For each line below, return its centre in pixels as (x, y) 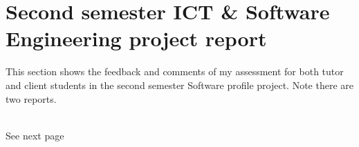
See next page (35, 135)
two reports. (31, 98)
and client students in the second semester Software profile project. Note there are (180, 85)
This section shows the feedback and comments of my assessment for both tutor (175, 71)
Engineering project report (136, 38)
